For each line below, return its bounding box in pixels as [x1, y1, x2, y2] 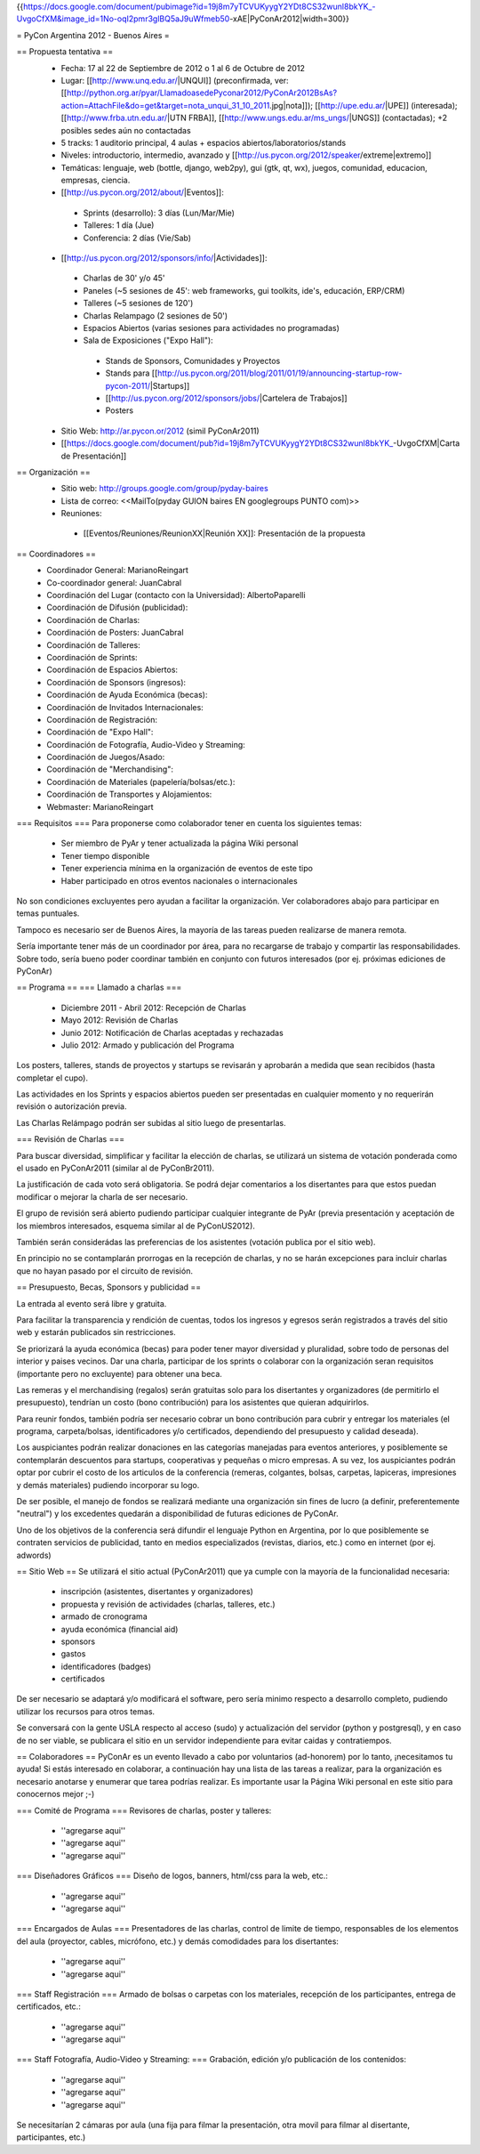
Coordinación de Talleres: [46, 639, 141, 650]
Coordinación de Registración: [46, 714, 157, 725]
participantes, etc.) [16, 2132, 86, 2142]
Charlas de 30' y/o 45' [83, 272, 165, 284]
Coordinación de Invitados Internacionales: [46, 701, 204, 712]
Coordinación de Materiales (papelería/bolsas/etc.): [46, 776, 236, 787]
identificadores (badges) [60, 1661, 151, 1672]
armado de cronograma [60, 1611, 148, 1622]
